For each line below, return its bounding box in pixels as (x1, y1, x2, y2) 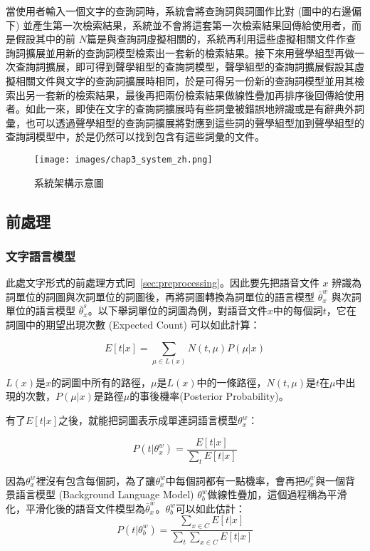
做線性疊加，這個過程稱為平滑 (207, 487, 347, 502)
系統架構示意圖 (34, 175, 104, 190)
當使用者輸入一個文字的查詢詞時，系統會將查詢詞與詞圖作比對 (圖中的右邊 (6, 4, 352, 18)
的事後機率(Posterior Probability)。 (129, 388, 289, 403)
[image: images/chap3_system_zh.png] (34, 154, 213, 165)
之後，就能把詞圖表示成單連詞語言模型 (58, 413, 238, 428)
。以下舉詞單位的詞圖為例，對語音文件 (88, 303, 268, 318)
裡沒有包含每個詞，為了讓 (36, 473, 156, 488)
